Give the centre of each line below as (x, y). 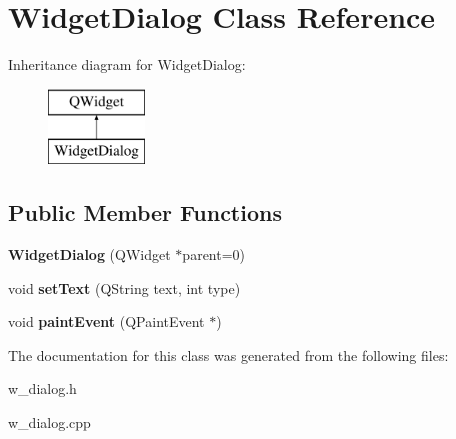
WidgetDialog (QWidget (89, 254)
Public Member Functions (145, 212)
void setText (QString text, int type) (124, 287)
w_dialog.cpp (49, 422)
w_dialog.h (42, 388)
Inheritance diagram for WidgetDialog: (127, 64)
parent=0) (214, 254)
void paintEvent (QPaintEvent (106, 321)
